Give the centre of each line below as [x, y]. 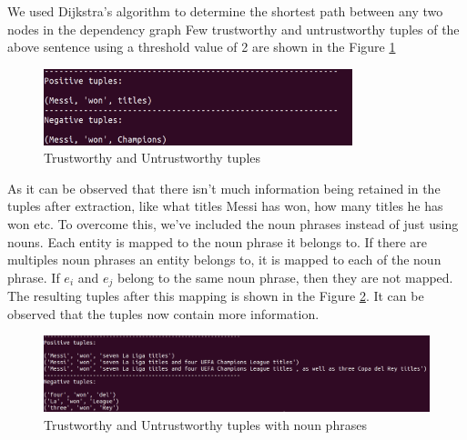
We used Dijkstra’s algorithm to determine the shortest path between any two [225, 11]
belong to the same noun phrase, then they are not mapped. [285, 277]
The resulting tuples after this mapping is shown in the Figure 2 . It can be [216, 296]
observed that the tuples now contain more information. [163, 313]
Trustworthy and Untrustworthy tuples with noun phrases [205, 425]
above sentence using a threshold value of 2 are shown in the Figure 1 [202, 47]
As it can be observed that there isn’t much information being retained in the [224, 188]
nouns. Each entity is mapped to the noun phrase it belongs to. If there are [218, 241]
